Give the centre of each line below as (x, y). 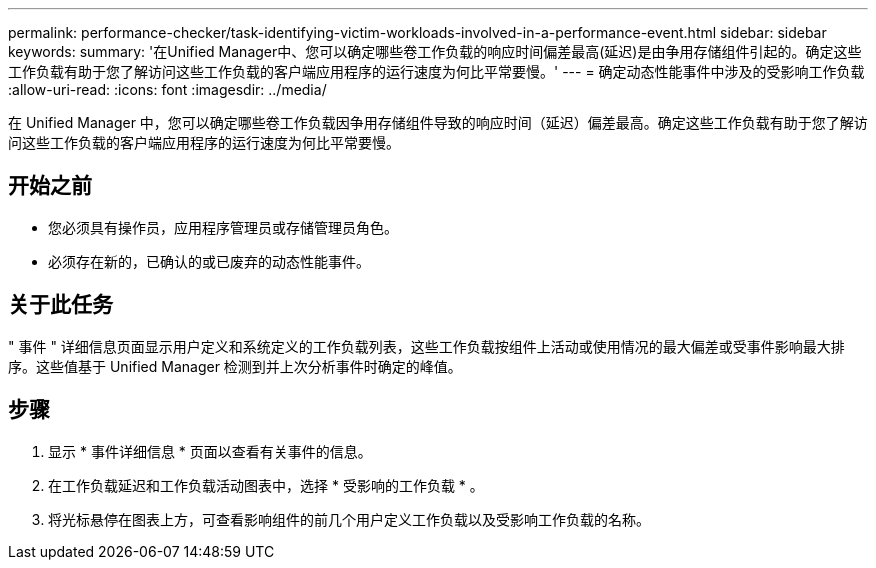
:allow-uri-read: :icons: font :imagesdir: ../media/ (167, 89)
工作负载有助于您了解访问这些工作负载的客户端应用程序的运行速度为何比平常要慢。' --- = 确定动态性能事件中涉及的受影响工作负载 (436, 71)
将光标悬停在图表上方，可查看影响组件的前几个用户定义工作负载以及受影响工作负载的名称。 (349, 519)
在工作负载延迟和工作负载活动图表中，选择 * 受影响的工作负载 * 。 (266, 485)
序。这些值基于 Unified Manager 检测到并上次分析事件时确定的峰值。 (235, 366)
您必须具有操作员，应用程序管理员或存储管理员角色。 (223, 227)
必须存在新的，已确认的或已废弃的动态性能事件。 (209, 261)
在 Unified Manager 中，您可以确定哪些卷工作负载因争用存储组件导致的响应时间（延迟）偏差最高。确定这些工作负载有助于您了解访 (438, 122)
